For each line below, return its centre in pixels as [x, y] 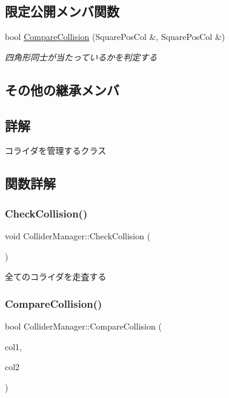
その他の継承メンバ [62, 89]
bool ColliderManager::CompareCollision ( [83, 326]
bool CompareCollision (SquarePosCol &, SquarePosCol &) [115, 37]
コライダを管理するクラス [56, 151]
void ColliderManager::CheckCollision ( [78, 235]
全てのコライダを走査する [56, 277]
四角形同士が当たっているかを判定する [81, 57]
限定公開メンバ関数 [62, 11]
